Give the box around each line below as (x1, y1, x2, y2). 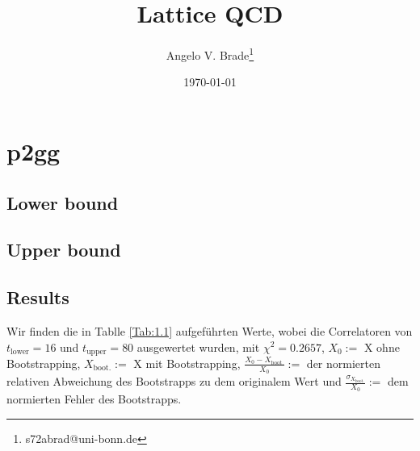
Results (6, 285, 69, 310)
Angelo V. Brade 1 (166, 44, 254, 63)
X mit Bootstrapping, (133, 354, 241, 371)
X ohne (363, 338, 400, 355)
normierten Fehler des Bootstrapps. (6, 390, 182, 407)
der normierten (306, 354, 380, 371)
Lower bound (6, 190, 119, 215)
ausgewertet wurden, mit (136, 338, 260, 355)
